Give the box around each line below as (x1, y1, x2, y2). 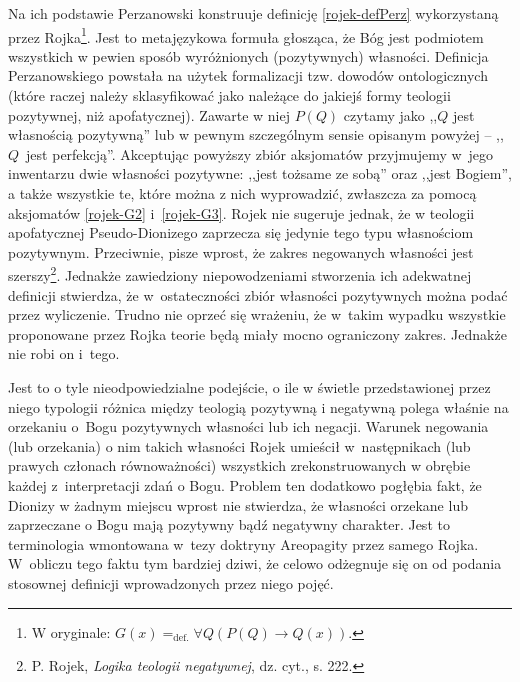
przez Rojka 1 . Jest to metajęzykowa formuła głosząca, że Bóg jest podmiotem (8, 23, 484, 47)
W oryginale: (31, 621, 111, 642)
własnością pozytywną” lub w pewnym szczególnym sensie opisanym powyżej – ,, (8, 124, 504, 145)
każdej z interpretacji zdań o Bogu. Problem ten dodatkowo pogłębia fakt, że (8, 474, 482, 495)
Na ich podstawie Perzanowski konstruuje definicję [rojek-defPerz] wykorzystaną (8, 3, 499, 23)
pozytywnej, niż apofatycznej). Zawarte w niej (8, 104, 290, 125)
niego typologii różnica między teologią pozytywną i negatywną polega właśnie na (8, 396, 509, 417)
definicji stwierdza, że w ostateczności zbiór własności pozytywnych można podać (8, 284, 508, 305)
